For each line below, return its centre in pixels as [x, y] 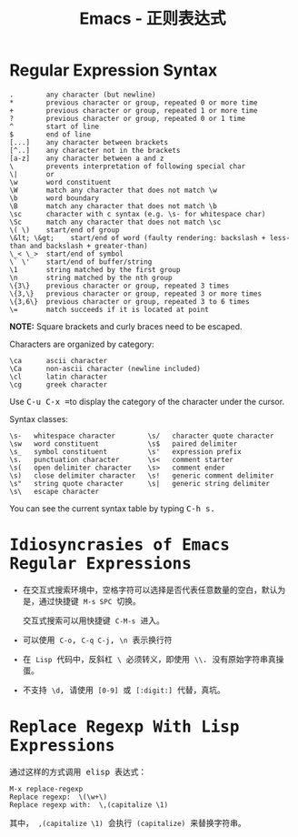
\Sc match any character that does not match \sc [115, 222]
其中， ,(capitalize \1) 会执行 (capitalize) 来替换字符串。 [128, 823]
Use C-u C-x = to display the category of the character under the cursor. [147, 401]
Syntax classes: [39, 418]
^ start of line [55, 126]
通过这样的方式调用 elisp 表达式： [78, 771]
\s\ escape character [55, 491]
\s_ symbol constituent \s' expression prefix [126, 451]
